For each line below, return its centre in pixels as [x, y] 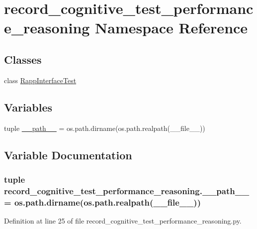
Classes [23, 59]
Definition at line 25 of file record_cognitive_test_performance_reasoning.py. [123, 221]
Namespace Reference [171, 28]
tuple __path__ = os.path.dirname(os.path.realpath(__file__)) [105, 128]
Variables [28, 107]
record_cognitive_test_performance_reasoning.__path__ [127, 190]
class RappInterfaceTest [40, 80]
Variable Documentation [68, 155]
